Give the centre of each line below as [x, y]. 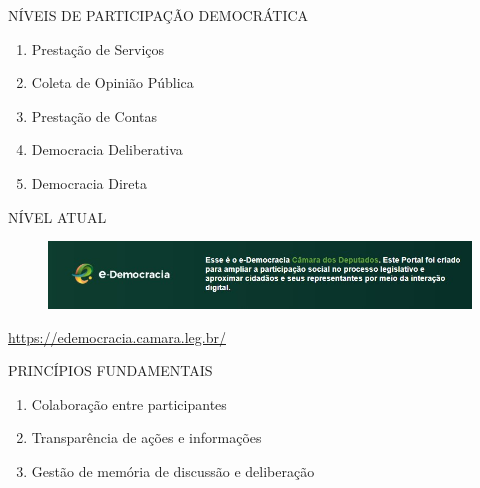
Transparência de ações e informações [146, 437]
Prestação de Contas [94, 115]
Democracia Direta [89, 182]
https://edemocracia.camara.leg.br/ [117, 336]
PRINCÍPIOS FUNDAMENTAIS [110, 370]
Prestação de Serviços [98, 48]
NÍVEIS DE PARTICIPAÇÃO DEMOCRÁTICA [158, 15]
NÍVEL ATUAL [57, 216]
